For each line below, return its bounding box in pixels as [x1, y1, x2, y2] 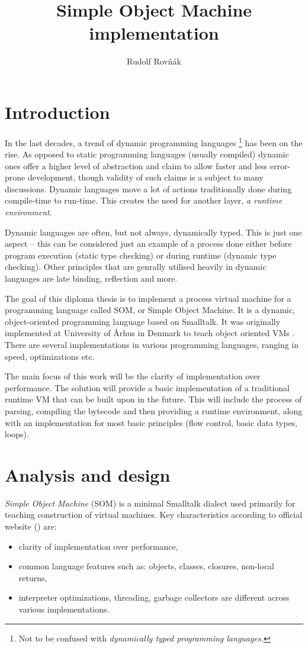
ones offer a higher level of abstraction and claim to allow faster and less [5, 159, 268, 172]
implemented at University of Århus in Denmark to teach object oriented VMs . [5, 327, 295, 339]
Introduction [5, 99, 110, 124]
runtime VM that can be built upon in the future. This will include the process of [5, 393, 302, 405]
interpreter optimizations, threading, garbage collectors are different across [18, 591, 290, 604]
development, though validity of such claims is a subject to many [27, 171, 264, 183]
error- [269, 159, 291, 172]
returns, [18, 571, 47, 583]
